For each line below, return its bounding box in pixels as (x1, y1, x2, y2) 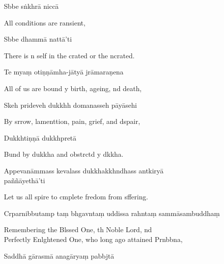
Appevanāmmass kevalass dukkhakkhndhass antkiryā (4, 165, 164, 175)
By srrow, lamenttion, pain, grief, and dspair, (4, 116, 140, 126)
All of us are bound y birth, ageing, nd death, (4, 83, 142, 93)
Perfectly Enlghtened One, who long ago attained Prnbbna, (4, 234, 183, 244)
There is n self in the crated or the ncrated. (4, 50, 135, 60)
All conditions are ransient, (4, 17, 85, 27)
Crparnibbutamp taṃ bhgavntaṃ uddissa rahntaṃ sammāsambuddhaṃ (4, 208, 220, 218)
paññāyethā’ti (4, 175, 45, 185)
